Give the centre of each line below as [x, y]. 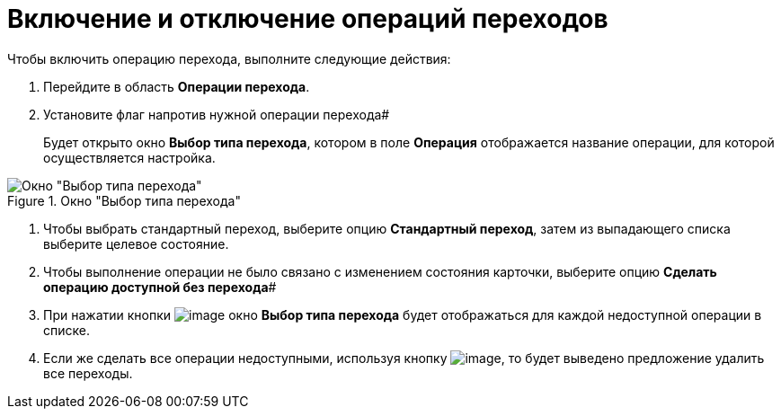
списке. [67, 330]
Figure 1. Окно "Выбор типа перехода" [124, 200]
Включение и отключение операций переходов [308, 19]
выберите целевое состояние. [136, 243]
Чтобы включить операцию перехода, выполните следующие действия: [229, 58]
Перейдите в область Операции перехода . [177, 86]
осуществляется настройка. [129, 157]
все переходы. [88, 373]
